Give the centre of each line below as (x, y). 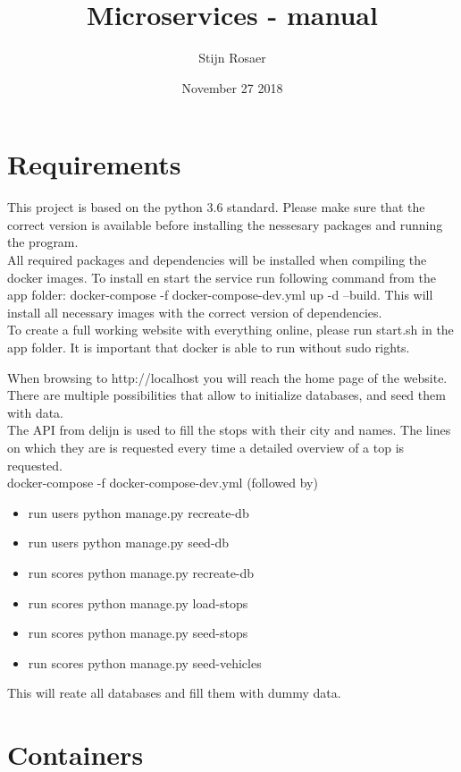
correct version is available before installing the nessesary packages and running (225, 224)
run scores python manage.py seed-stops (138, 633)
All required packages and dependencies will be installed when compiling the (217, 260)
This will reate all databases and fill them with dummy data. (174, 693)
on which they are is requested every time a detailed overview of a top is (206, 447)
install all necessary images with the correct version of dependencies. (195, 312)
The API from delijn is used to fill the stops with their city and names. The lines (229, 430)
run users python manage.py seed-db (129, 543)
